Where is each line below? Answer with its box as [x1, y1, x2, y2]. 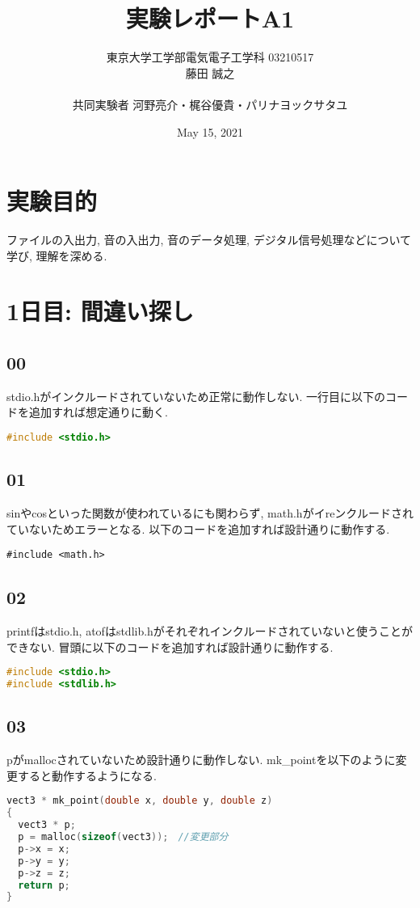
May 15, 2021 [176, 123, 244, 140]
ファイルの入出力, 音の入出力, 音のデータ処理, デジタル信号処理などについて [6, 231, 411, 248]
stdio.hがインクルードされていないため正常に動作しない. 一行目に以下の [6, 387, 386, 404]
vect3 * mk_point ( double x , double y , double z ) [6, 795, 273, 807]
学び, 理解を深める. [6, 247, 107, 264]
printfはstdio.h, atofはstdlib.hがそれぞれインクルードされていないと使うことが [6, 623, 414, 640]
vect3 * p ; [18, 819, 76, 831]
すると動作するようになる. [17, 767, 157, 783]
